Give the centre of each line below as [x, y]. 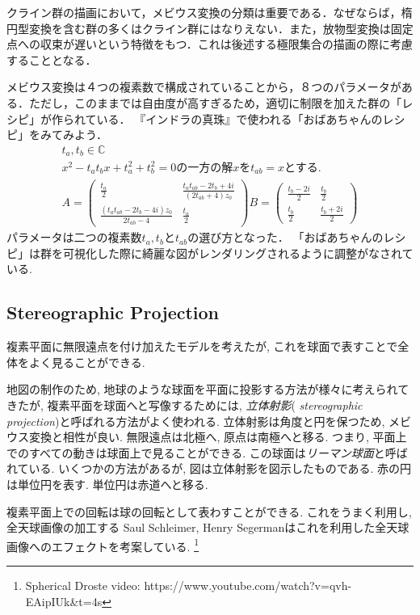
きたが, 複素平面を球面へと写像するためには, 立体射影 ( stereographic [185, 405]
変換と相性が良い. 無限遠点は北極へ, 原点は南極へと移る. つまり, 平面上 [218, 437]
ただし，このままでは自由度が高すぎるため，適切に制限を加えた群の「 [215, 102]
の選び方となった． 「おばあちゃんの [286, 237]
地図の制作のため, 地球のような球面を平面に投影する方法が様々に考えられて [208, 389]
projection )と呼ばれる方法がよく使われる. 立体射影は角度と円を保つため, [196, 421]
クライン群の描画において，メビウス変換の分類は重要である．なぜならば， [204, 12]
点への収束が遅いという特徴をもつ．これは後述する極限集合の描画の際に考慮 [210, 44]
